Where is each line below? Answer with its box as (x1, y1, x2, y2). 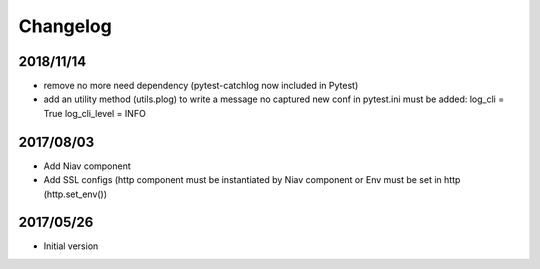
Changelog (18, 15, 112, 37)
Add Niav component (43, 160, 132, 172)
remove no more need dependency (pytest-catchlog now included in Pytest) (43, 80, 359, 92)
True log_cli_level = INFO (43, 107, 147, 119)
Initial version (43, 240, 99, 252)
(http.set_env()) (43, 188, 108, 200)
